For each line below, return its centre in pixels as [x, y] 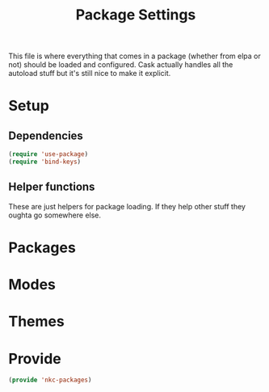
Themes [36, 322]
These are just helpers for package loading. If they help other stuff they [127, 206]
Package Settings [136, 15]
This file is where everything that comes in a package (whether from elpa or [134, 56]
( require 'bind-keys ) [45, 162]
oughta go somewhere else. [55, 215]
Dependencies [46, 135]
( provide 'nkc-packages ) [50, 380]
